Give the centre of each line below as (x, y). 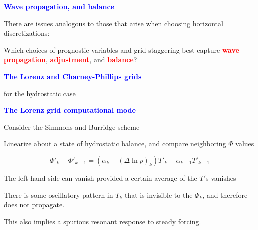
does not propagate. (34, 205)
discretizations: (27, 33)
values (245, 144)
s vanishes (221, 178)
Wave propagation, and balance (59, 6)
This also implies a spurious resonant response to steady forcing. (103, 221)
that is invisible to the (159, 195)
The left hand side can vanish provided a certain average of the (101, 178)
